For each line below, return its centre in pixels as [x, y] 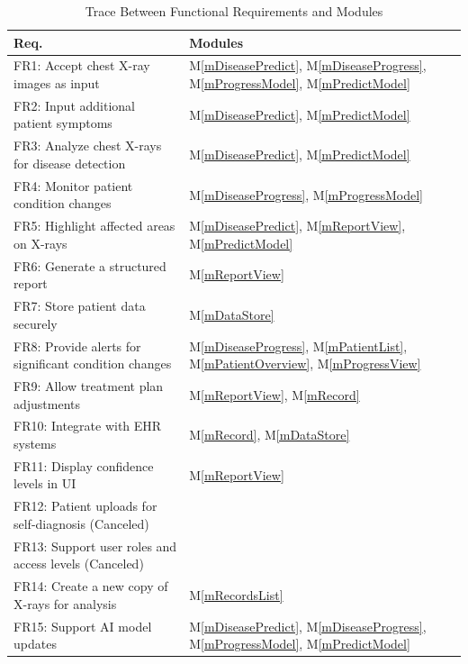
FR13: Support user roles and [95, 546]
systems [35, 443]
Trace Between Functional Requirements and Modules [234, 11]
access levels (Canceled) [79, 564]
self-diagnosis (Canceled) [81, 523]
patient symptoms [63, 123]
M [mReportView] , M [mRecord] [274, 394]
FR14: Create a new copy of [91, 586]
